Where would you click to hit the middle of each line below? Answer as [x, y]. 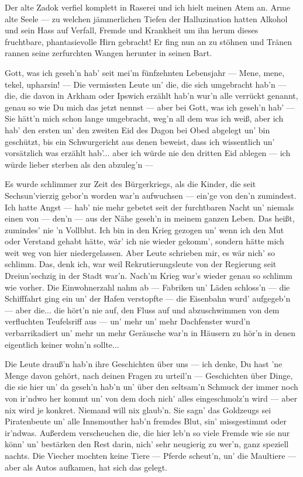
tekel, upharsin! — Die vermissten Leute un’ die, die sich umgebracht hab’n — [146, 84]
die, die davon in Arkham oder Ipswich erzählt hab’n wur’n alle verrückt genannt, [151, 96]
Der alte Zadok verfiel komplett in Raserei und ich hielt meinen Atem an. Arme [148, 7]
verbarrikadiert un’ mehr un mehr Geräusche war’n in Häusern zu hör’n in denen [150, 333]
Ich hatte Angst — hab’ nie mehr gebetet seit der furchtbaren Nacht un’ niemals [149, 207]
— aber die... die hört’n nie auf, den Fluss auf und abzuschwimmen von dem [142, 310]
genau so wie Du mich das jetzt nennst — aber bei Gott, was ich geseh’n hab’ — [150, 107]
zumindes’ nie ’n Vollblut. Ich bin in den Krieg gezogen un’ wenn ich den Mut [144, 229]
